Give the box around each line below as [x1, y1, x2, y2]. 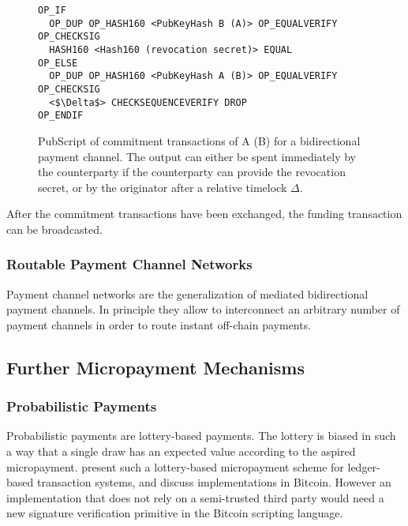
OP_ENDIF [38, 110, 84, 122]
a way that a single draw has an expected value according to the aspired [6, 443, 356, 460]
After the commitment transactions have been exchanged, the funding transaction [6, 205, 402, 222]
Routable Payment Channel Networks [6, 254, 253, 274]
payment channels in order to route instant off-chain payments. [6, 316, 312, 333]
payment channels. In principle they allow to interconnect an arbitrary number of [6, 301, 400, 317]
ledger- [347, 458, 380, 475]
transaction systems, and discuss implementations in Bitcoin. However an [36, 474, 391, 490]
